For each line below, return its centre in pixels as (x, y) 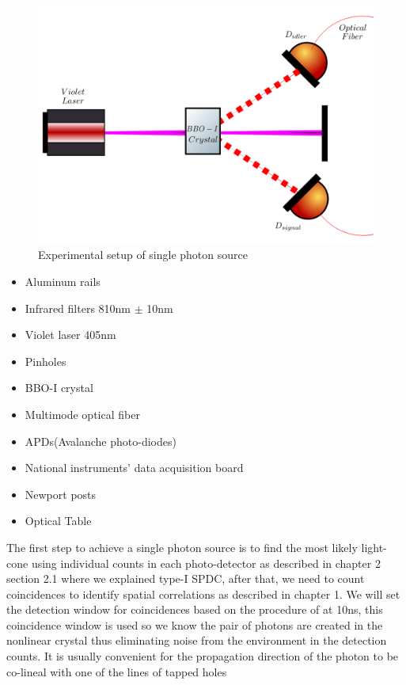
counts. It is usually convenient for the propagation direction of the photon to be (203, 656)
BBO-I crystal (59, 388)
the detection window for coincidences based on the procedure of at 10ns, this (195, 609)
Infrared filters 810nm (78, 308)
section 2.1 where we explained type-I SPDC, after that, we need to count (186, 578)
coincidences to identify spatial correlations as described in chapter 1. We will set (203, 594)
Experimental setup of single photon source (143, 255)
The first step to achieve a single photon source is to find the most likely (182, 547)
